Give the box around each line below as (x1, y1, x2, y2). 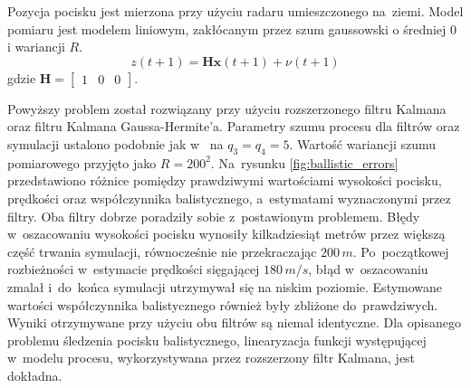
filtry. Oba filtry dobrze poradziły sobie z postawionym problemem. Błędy (7, 206, 420, 225)
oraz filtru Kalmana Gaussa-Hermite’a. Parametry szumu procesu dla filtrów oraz (7, 117, 460, 136)
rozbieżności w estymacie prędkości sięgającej (7, 260, 260, 279)
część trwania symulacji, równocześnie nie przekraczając (7, 241, 317, 260)
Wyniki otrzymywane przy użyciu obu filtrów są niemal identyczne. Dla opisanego (7, 313, 461, 332)
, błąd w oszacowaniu (308, 260, 428, 279)
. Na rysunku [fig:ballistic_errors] (210, 153, 399, 172)
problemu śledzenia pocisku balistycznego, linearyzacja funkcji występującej (7, 330, 427, 349)
